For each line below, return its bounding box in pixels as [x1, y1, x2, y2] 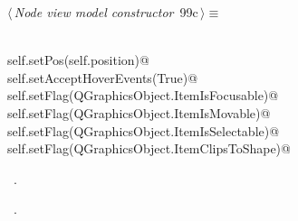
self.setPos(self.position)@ [7, 51, 149, 69]
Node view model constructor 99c [14, 3, 198, 21]
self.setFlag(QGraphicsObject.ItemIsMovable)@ [7, 103, 271, 122]
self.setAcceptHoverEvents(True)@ [7, 68, 198, 87]
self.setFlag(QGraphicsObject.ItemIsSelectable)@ [7, 121, 280, 140]
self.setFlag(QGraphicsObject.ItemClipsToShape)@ [7, 139, 291, 158]
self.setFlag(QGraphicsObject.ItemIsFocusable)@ [7, 86, 279, 105]
